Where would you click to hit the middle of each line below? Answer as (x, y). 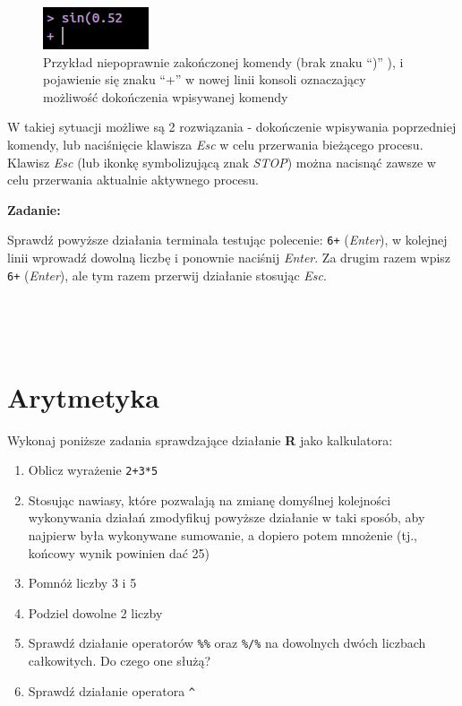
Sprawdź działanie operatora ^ (112, 690)
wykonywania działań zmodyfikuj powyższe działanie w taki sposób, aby (227, 517)
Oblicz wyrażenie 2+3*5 (93, 470)
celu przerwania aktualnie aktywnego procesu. (133, 180)
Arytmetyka (83, 396)
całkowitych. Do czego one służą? (120, 661)
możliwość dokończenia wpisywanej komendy (166, 96)
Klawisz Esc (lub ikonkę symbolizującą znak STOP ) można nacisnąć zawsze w (222, 162)
